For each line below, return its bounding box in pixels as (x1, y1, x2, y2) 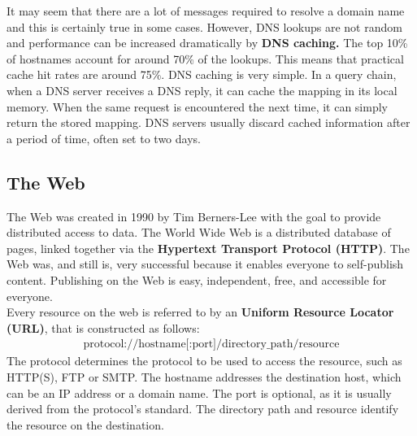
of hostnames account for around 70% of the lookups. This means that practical (7, 50, 404, 67)
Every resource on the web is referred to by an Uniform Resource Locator (7, 303, 394, 320)
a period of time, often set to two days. (7, 129, 201, 146)
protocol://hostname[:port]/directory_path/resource (83, 338, 340, 351)
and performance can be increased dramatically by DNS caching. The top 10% (7, 34, 408, 51)
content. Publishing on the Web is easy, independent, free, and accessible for (7, 271, 387, 288)
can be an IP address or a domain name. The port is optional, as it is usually (7, 384, 392, 401)
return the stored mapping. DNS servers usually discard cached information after (7, 114, 410, 131)
